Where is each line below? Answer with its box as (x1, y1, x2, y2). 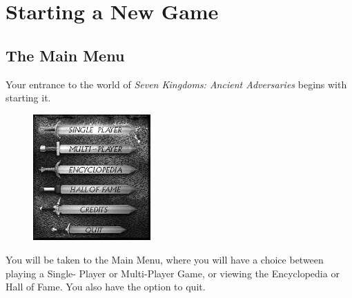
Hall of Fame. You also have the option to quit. (6, 279, 206, 294)
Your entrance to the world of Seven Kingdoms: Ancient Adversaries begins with (6, 77, 347, 91)
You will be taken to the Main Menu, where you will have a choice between (6, 252, 324, 266)
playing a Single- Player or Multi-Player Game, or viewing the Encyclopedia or (6, 266, 340, 280)
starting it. (6, 90, 51, 105)
